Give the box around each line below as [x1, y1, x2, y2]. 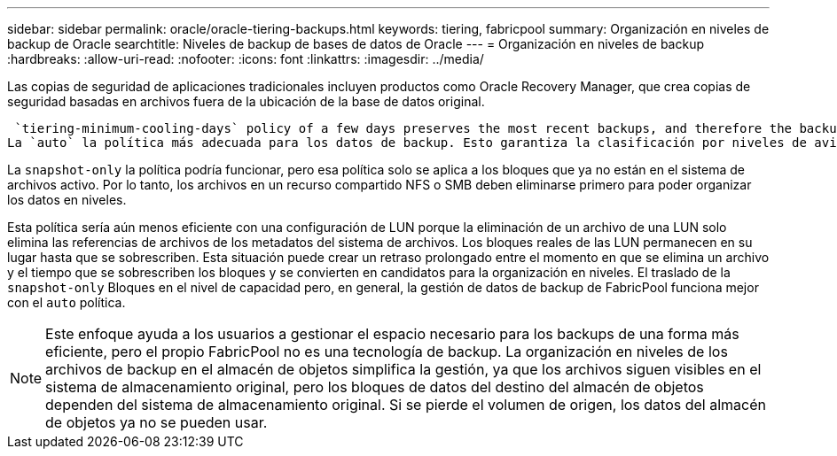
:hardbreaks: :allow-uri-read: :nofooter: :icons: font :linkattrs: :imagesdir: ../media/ [7, 51, 484, 66]
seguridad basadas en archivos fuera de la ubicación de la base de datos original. [7, 94, 485, 109]
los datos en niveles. [7, 192, 127, 207]
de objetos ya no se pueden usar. [45, 413, 268, 431]
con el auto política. [7, 295, 126, 310]
